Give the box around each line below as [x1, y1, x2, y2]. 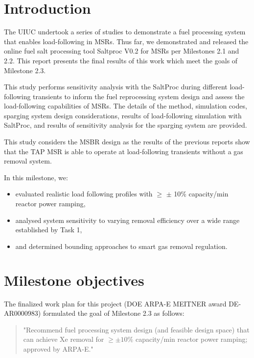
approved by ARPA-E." [23, 343, 93, 354]
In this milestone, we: [4, 172, 68, 182]
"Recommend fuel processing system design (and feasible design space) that [23, 324, 250, 334]
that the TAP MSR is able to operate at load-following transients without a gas [4, 146, 243, 156]
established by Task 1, [15, 224, 82, 235]
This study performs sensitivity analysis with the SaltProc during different [4, 82, 228, 92]
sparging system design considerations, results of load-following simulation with [4, 110, 242, 120]
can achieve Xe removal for [23, 334, 104, 344]
